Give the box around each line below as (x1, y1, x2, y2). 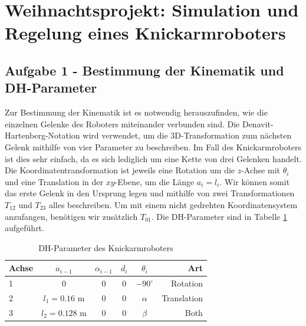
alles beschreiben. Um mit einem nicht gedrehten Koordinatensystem (48, 198, 298, 210)
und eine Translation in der (5, 175, 104, 187)
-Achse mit (241, 164, 280, 176)
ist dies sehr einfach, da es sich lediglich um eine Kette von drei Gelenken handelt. (5, 152, 302, 164)
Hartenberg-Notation (5, 129, 80, 141)
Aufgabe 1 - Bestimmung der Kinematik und (5, 61, 284, 79)
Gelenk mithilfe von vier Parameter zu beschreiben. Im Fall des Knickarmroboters (5, 140, 302, 153)
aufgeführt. (5, 222, 44, 234)
